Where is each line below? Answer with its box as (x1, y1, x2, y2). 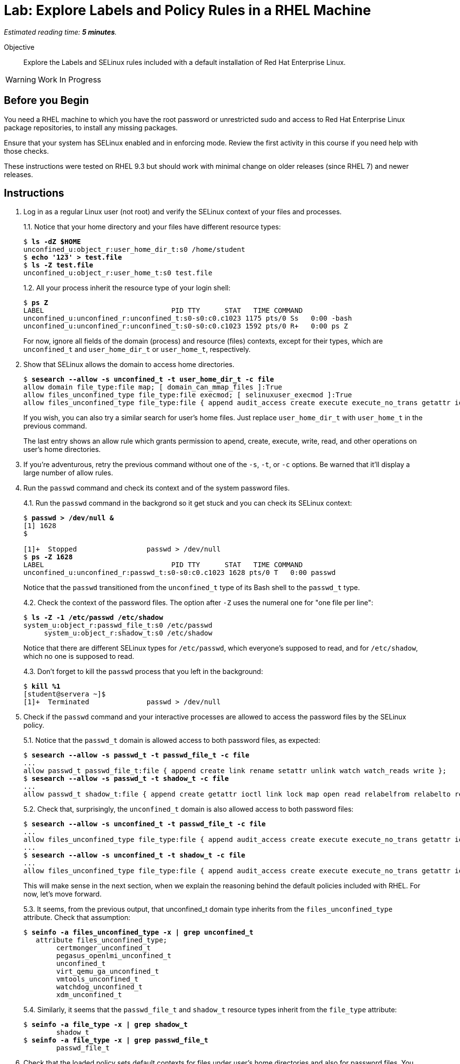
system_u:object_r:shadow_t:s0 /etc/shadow (44, 629, 212, 637)
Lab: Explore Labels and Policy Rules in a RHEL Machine (4, 2, 371, 19)
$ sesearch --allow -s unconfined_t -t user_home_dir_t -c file (23, 375, 274, 384)
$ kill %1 (23, 682, 60, 691)
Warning (5, 74, 36, 84)
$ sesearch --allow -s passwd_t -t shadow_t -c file (23, 775, 229, 783)
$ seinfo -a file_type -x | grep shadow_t (23, 1021, 188, 1029)
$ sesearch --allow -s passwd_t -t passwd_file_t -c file (23, 751, 249, 759)
